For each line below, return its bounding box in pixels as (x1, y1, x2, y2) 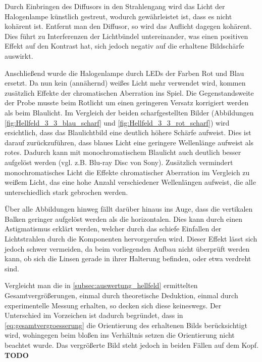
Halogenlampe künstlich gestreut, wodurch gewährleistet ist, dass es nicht (5, 11, 232, 21)
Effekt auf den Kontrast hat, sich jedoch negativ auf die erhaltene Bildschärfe (5, 41, 244, 51)
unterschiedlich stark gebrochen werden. (5, 186, 128, 197)
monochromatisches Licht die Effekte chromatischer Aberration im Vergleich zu (5, 167, 250, 177)
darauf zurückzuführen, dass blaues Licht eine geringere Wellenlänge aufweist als (5, 137, 254, 147)
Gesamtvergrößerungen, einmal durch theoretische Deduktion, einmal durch (5, 290, 238, 301)
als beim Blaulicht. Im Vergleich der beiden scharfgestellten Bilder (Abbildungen (5, 107, 254, 117)
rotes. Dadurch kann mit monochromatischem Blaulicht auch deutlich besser (5, 147, 241, 157)
